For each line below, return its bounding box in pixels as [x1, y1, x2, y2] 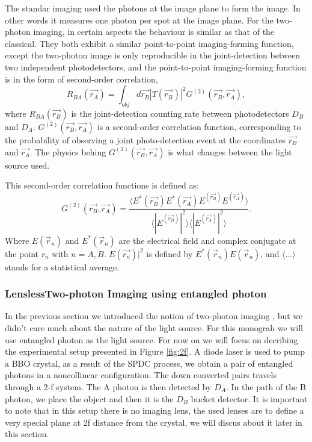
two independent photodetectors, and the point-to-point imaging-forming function [5, 60, 307, 73]
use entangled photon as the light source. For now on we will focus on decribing [5, 333, 298, 346]
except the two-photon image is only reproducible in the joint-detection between [5, 49, 300, 61]
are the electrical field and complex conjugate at [118, 234, 296, 246]
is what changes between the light [168, 145, 292, 158]
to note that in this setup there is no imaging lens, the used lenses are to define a [5, 404, 304, 417]
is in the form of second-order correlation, [5, 72, 158, 85]
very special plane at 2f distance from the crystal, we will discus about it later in [5, 416, 302, 428]
